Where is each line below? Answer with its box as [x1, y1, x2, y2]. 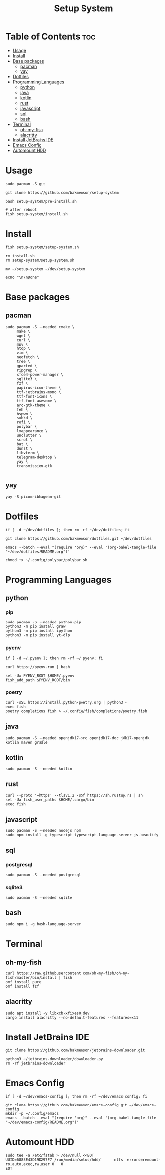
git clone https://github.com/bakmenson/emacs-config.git [5, 1103, 127, 1107]
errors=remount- [127, 1157, 161, 1162]
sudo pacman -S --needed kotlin [5, 766, 72, 771]
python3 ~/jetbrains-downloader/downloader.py [5, 1056, 103, 1061]
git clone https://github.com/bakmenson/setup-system [5, 190, 119, 195]
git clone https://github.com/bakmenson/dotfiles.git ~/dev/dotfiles [5, 536, 152, 541]
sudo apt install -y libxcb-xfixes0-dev [5, 1011, 90, 1016]
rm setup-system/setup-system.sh [5, 258, 75, 263]
